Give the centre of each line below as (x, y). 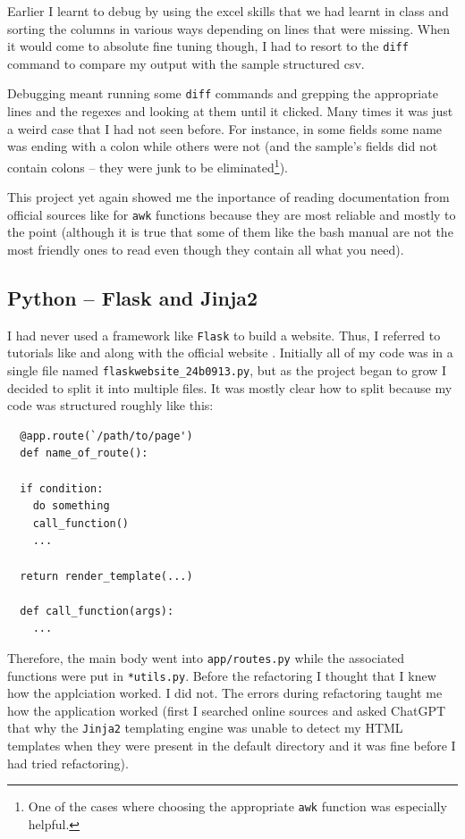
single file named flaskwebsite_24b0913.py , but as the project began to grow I (227, 370)
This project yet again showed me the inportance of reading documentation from (228, 197)
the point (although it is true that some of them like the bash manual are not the (230, 232)
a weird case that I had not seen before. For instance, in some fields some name (225, 128)
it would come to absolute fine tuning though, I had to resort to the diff (208, 46)
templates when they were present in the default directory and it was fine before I (232, 746)
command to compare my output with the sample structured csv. (186, 63)
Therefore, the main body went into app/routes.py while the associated (206, 657)
